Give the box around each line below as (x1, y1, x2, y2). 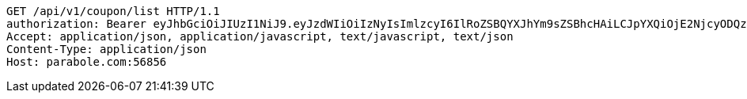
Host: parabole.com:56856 (6, 55, 167, 68)
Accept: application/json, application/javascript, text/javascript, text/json (6, 30, 514, 43)
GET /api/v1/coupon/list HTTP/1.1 (6, 5, 220, 17)
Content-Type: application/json (6, 43, 207, 55)
